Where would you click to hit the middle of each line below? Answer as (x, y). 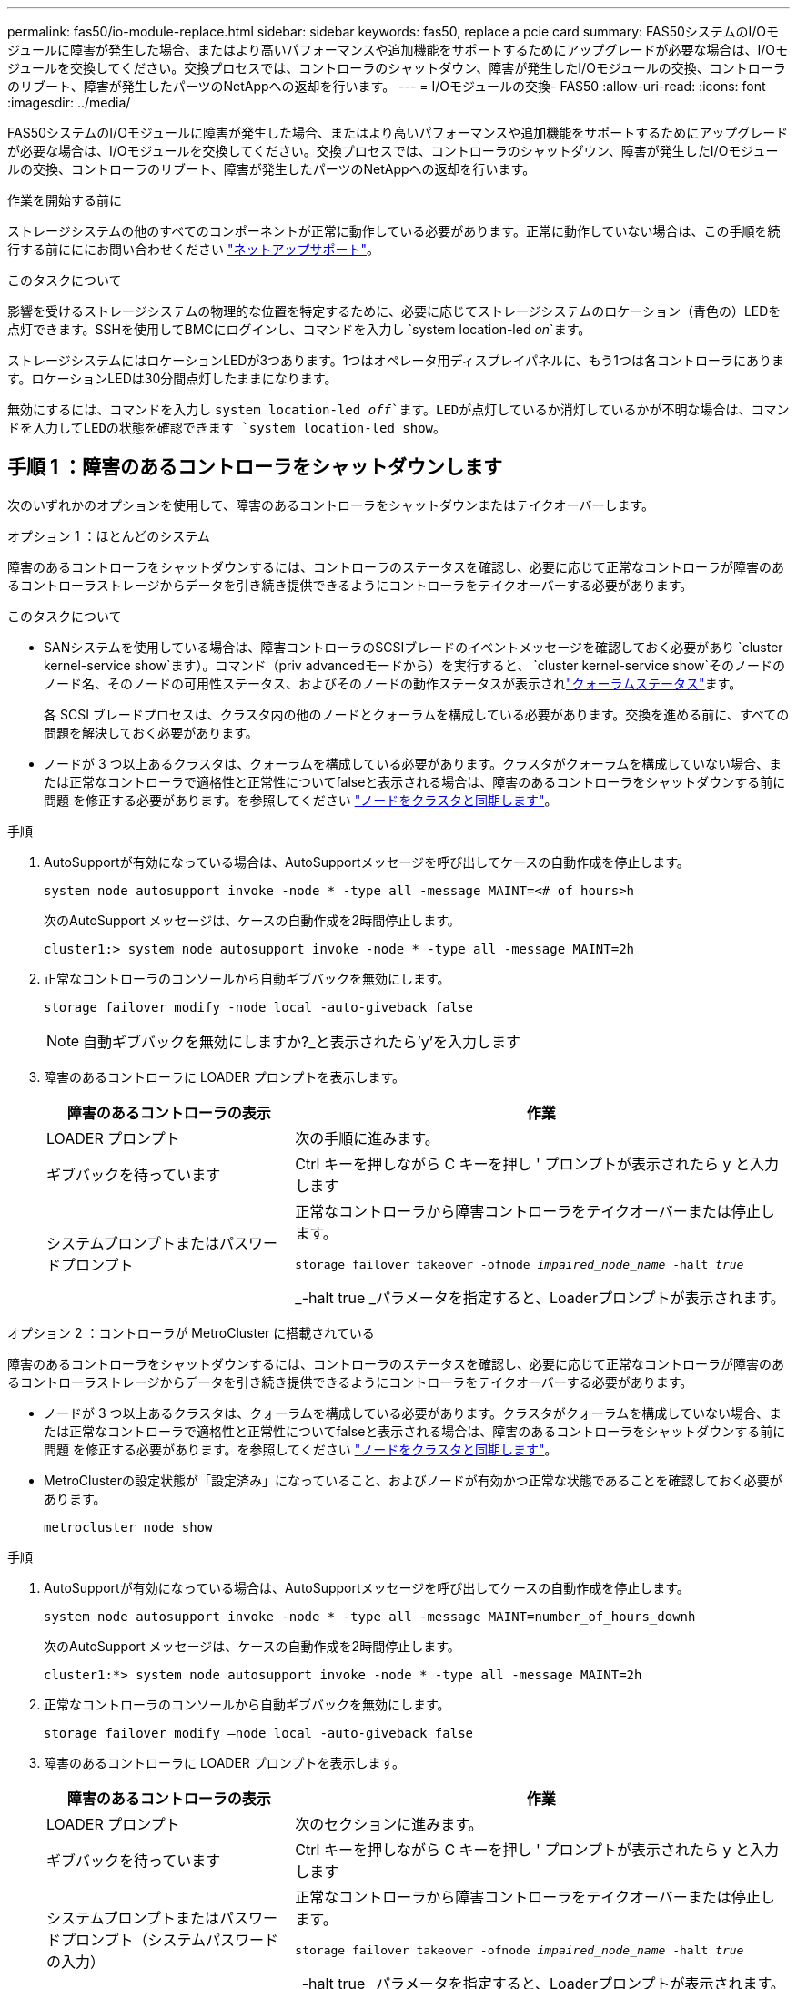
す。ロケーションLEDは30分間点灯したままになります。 (172, 378)
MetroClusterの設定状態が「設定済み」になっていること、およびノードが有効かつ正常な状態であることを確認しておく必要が (413, 1480)
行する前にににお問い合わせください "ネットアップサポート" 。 (193, 249)
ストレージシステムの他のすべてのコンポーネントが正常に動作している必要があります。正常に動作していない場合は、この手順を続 (394, 231)
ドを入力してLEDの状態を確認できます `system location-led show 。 (227, 428)
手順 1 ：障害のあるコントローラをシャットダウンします (255, 467)
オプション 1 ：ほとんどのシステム (109, 535)
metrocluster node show (128, 1527)
